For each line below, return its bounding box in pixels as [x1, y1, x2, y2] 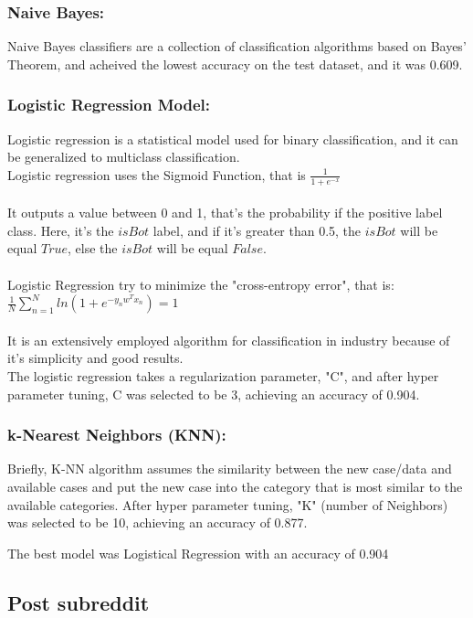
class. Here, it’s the [7, 220, 114, 240]
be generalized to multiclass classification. [7, 147, 240, 166]
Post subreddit [7, 588, 150, 616]
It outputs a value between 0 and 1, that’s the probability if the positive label [7, 203, 443, 222]
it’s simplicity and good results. [7, 348, 184, 368]
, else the [68, 239, 118, 258]
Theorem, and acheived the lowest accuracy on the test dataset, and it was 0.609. [7, 54, 463, 73]
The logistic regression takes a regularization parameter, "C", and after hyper [7, 366, 439, 385]
